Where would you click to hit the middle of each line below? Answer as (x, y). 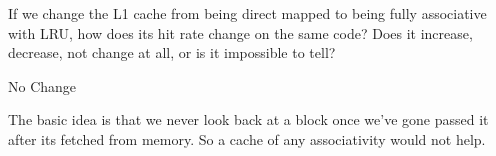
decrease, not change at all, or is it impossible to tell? (172, 52)
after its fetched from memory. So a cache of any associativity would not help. (247, 138)
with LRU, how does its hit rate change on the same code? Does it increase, (240, 32)
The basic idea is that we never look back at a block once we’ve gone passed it (248, 119)
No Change (42, 85)
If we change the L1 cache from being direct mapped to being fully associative (247, 13)
